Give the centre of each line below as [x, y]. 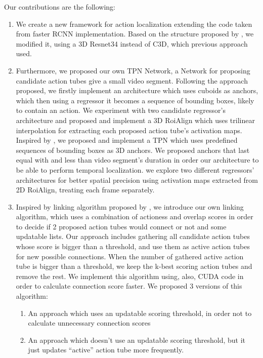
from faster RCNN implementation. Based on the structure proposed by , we [135, 34]
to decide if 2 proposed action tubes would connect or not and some [121, 226]
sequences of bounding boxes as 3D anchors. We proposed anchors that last [133, 150]
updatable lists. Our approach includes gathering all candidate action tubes [133, 236]
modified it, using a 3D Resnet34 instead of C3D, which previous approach [132, 43]
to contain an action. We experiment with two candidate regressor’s [121, 110]
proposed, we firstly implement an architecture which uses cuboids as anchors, [137, 90]
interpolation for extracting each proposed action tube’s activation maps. [129, 130]
